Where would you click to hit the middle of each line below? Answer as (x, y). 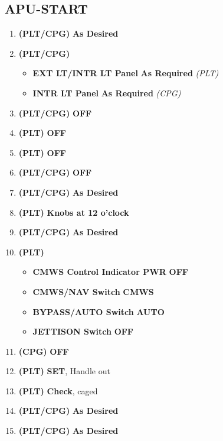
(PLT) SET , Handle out (64, 371)
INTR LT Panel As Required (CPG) (107, 93)
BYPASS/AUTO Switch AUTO (99, 311)
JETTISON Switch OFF (83, 331)
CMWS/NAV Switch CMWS (93, 291)
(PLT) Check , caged (58, 390)
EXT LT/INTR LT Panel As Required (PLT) (126, 73)
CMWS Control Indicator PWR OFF (110, 272)
